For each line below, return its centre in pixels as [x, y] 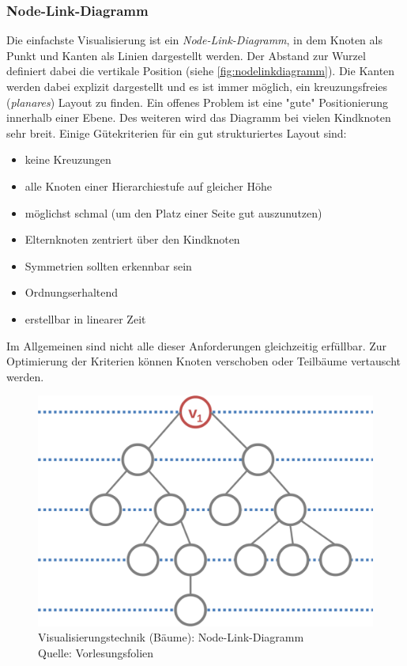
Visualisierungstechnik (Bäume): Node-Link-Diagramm [171, 637]
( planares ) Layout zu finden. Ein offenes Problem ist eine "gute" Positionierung [198, 102]
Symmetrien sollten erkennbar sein [108, 265]
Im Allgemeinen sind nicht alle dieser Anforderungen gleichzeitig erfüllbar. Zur [197, 345]
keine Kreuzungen [68, 159]
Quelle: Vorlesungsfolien [96, 653]
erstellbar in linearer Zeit [85, 318]
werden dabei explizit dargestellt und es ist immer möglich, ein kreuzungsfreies [197, 86]
